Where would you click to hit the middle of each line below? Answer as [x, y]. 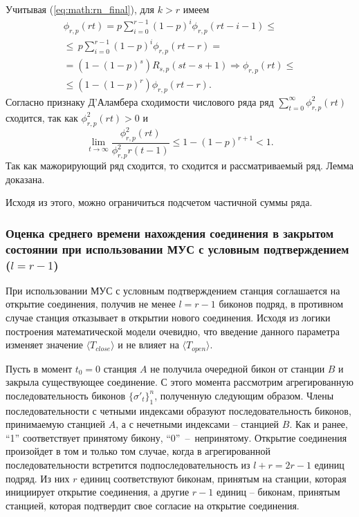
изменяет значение [44, 345]
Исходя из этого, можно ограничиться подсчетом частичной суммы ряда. [159, 202]
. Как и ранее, [319, 424]
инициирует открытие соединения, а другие [98, 492]
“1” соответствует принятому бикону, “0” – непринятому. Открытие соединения [176, 437]
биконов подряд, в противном [281, 304]
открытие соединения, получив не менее [91, 304]
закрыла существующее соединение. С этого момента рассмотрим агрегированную [179, 382]
